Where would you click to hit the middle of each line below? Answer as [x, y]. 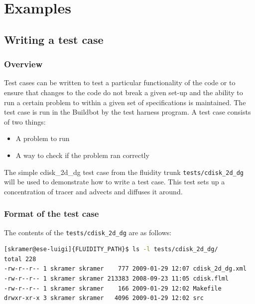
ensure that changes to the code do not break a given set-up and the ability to [124, 92]
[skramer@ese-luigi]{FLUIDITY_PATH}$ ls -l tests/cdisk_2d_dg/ [111, 249]
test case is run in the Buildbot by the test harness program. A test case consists [127, 112]
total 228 [20, 259]
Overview [23, 64]
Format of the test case [52, 214]
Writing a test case [54, 39]
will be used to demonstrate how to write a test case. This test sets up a [115, 182]
